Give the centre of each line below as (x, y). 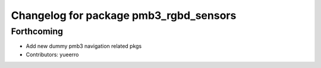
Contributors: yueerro (52, 54)
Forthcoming (37, 31)
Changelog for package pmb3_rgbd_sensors (124, 15)
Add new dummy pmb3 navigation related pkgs (84, 46)
